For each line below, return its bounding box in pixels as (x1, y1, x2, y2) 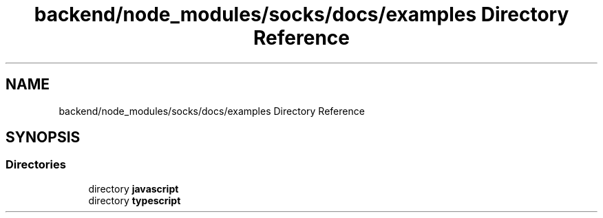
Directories (6, 157, 66, 172)
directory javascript (88, 182, 179, 195)
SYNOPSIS (6, 129, 81, 146)
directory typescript (88, 194, 181, 206)
